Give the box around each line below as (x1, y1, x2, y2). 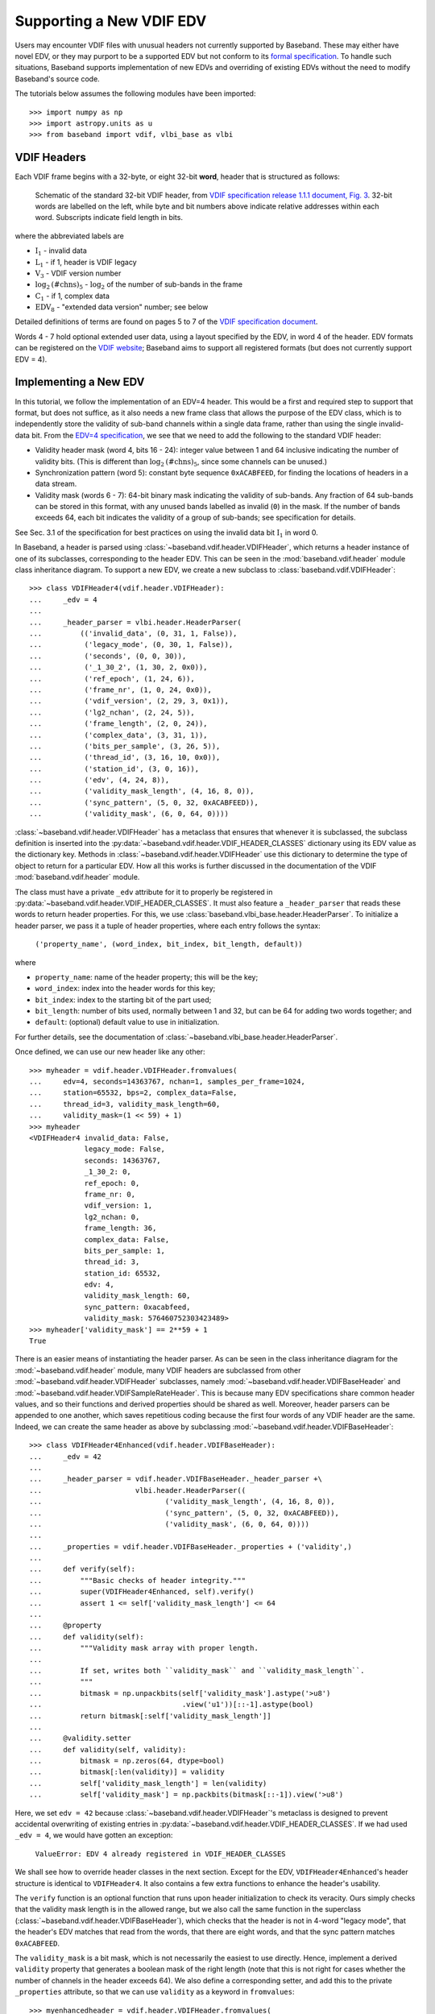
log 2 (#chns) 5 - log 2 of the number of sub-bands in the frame (35, 280, 243, 292)
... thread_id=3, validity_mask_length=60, (29, 1100, 221, 1109)
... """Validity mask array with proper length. (29, 1643, 259, 1653)
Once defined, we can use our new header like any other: (14, 1047, 205, 1057)
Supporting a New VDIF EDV (14, 12, 207, 30)
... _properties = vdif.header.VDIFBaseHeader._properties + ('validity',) (29, 1542, 352, 1551)
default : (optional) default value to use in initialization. (35, 1017, 220, 1027)
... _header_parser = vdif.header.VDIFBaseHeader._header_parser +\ (29, 1474, 322, 1484)
